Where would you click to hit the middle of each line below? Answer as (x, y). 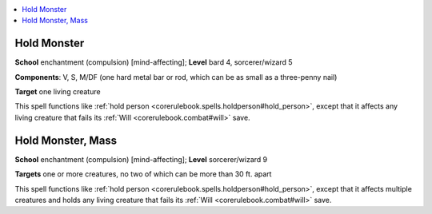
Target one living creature (58, 92)
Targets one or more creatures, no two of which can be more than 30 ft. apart (143, 174)
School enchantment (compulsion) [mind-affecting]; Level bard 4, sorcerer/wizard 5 (154, 62)
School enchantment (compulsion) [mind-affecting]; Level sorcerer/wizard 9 (141, 159)
